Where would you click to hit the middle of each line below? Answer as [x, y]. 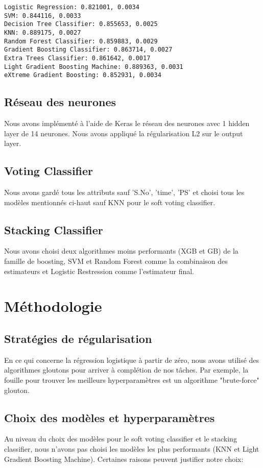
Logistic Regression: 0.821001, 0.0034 [72, 7]
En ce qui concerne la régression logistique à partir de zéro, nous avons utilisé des [132, 360]
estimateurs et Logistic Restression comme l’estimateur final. [99, 271]
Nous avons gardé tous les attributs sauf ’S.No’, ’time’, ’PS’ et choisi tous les [124, 192]
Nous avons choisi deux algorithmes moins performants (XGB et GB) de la [121, 251]
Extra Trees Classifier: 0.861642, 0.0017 [77, 58]
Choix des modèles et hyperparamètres [110, 417]
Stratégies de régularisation [78, 339]
